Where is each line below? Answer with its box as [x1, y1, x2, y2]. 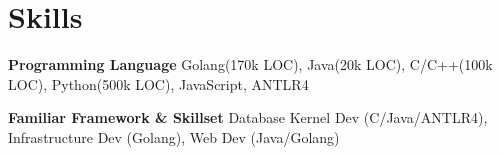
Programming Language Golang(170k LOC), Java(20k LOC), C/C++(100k [8, 54, 493, 75]
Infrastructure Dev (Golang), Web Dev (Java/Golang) [8, 126, 340, 147]
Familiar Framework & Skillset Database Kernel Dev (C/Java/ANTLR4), [8, 107, 488, 128]
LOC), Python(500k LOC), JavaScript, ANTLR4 [8, 73, 309, 94]
